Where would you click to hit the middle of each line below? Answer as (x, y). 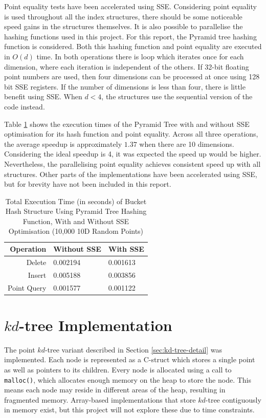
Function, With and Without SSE (76, 221)
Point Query (27, 287)
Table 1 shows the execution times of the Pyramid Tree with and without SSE (127, 124)
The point (20, 349)
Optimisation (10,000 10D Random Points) (76, 231)
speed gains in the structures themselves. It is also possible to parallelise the (124, 26)
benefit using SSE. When (43, 96)
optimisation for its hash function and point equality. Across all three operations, (131, 134)
